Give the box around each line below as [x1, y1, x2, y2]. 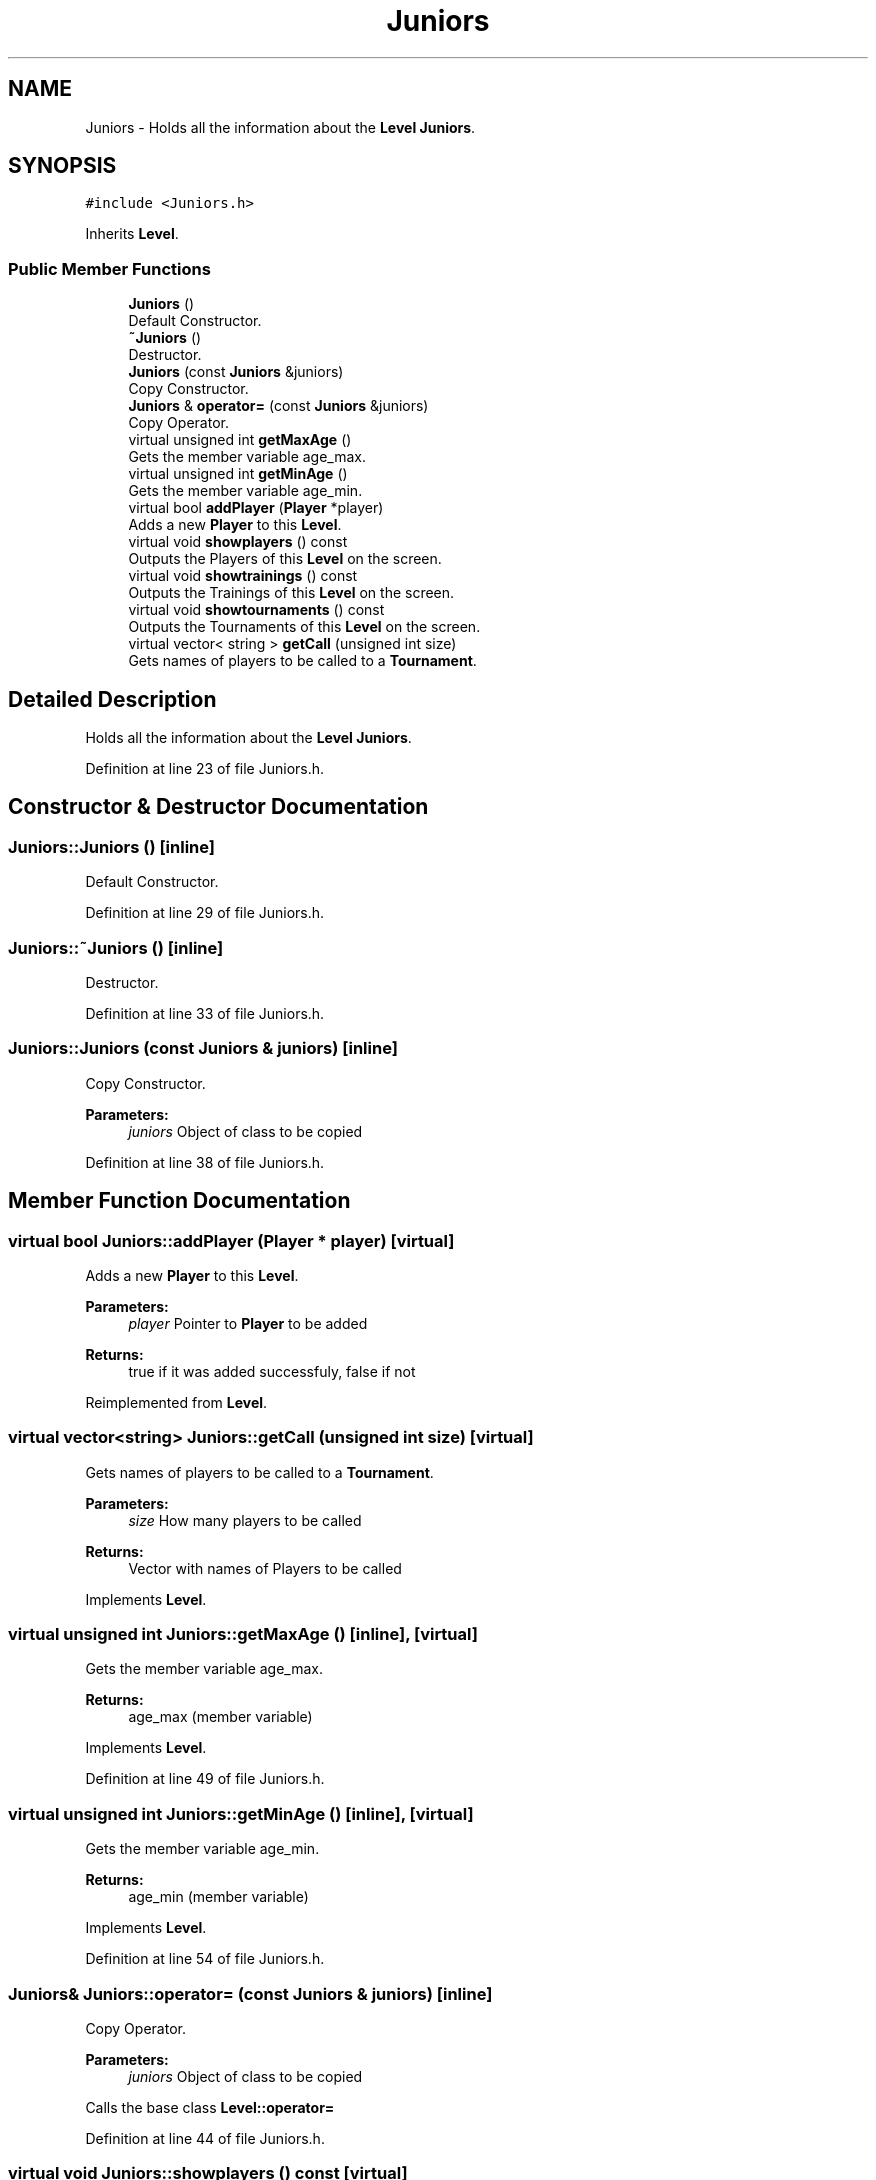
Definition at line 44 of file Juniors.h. [85, 2129, 325, 2147]
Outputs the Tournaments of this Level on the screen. [128, 618, 481, 636]
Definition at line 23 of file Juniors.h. [85, 760, 325, 778]
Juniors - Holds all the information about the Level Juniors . [85, 118, 476, 136]
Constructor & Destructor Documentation [8, 794, 429, 820]
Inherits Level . [85, 225, 179, 243]
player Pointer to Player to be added [128, 1314, 368, 1332]
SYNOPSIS [8, 153, 117, 179]
